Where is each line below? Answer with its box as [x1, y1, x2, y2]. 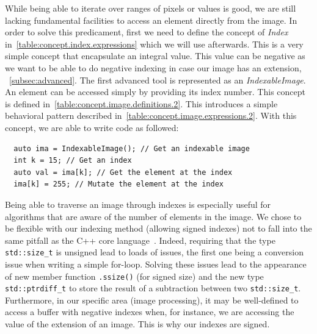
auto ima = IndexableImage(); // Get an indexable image [13, 144, 250, 153]
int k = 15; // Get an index [13, 156, 132, 165]
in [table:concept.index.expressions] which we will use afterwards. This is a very [5, 37, 304, 50]
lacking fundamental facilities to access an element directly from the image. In [5, 13, 297, 26]
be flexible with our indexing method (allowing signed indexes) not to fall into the [5, 222, 312, 235]
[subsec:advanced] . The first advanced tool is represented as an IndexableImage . [9, 73, 306, 86]
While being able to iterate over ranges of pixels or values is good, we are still [5, 2, 296, 14]
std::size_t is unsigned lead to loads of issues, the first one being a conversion [5, 246, 304, 258]
